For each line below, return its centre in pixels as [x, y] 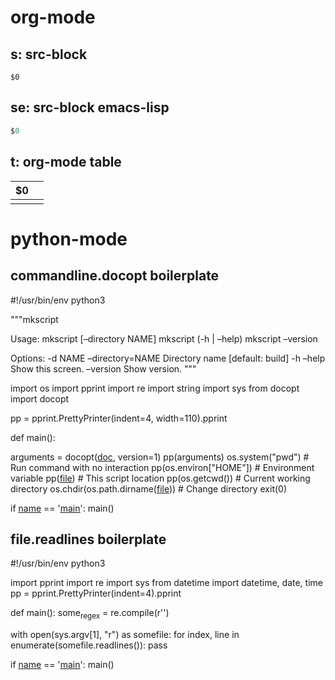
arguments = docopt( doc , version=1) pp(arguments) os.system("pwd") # [160, 457]
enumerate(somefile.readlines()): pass [89, 645]
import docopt [40, 398]
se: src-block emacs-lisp [90, 107]
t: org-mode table [66, 162]
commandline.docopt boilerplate [115, 276]
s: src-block [49, 54]
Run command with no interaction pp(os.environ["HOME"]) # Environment [162, 467]
